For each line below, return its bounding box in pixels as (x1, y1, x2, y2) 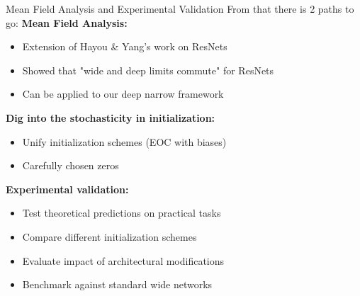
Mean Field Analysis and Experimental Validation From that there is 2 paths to (6, 1, 354, 16)
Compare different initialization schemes (22, 229, 197, 244)
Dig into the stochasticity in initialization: (6, 110, 215, 125)
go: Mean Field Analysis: (6, 15, 128, 30)
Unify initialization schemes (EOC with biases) (22, 134, 227, 149)
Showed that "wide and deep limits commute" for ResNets (22, 62, 274, 77)
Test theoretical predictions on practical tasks (22, 205, 221, 220)
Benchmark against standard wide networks (22, 277, 213, 292)
